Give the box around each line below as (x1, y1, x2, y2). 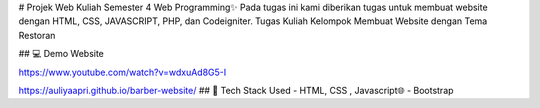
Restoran (18, 29, 56, 41)
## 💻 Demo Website (18, 48, 105, 60)
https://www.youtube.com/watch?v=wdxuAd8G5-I (18, 66, 227, 78)
